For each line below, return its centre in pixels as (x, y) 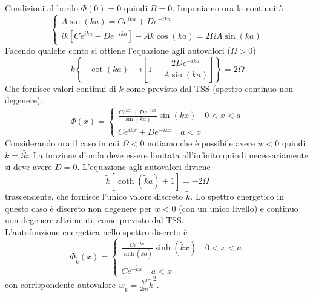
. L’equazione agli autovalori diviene (144, 167)
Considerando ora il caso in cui (62, 142)
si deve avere (28, 167)
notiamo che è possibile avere (201, 142)
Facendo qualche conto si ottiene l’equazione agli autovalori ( (118, 51)
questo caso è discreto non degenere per (78, 208)
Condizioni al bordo (42, 8)
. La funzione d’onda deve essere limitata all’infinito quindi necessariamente (168, 155)
